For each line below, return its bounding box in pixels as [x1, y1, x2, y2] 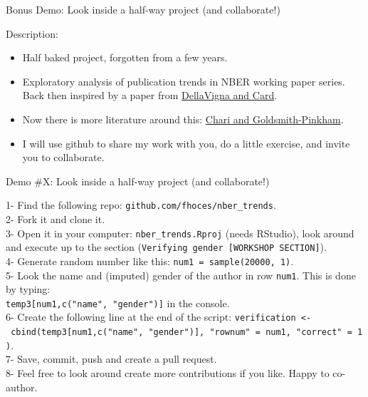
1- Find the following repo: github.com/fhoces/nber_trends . [6, 197, 276, 212]
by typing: [6, 282, 51, 297]
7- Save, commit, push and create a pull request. [6, 351, 217, 366]
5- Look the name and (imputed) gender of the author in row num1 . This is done [6, 267, 356, 282]
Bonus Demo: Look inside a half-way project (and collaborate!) [6, 2, 280, 16]
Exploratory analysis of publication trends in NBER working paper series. [22, 73, 345, 88]
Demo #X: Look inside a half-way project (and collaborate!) [6, 173, 270, 188]
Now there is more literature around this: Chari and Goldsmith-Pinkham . [22, 111, 344, 126]
